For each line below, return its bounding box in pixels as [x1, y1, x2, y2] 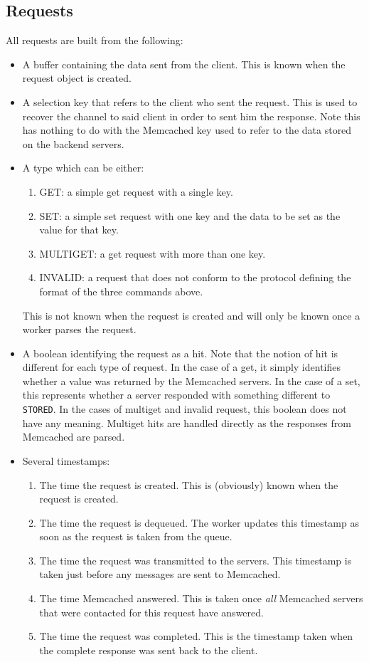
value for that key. [39, 222, 119, 237]
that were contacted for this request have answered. [39, 604, 264, 619]
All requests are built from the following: [6, 33, 183, 48]
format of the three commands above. [39, 283, 203, 298]
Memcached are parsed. [22, 429, 125, 444]
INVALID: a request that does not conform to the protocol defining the [39, 270, 351, 285]
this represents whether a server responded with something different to [22, 387, 331, 402]
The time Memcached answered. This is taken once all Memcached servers [39, 591, 363, 606]
